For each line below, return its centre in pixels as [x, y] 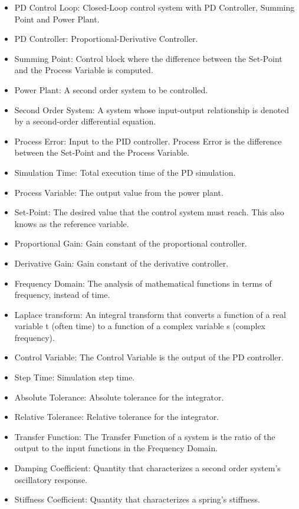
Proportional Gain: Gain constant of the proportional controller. [131, 243]
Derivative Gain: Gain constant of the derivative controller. [121, 263]
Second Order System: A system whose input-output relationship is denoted [152, 109]
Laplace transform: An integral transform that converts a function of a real [150, 314]
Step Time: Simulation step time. [75, 377]
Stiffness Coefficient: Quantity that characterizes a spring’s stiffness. [137, 499]
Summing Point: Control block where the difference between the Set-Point [148, 58]
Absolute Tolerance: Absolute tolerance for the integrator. [119, 397]
